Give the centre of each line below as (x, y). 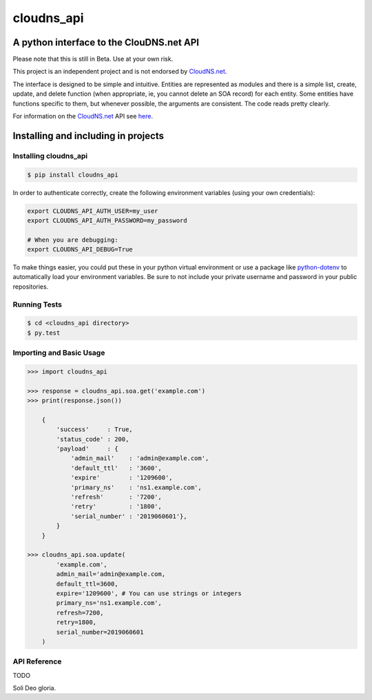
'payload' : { (87, 449)
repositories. (31, 287)
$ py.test (44, 333)
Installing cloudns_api (50, 156)
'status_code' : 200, (93, 439)
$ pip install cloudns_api (73, 175)
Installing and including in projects (89, 135)
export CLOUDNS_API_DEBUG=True (80, 249)
